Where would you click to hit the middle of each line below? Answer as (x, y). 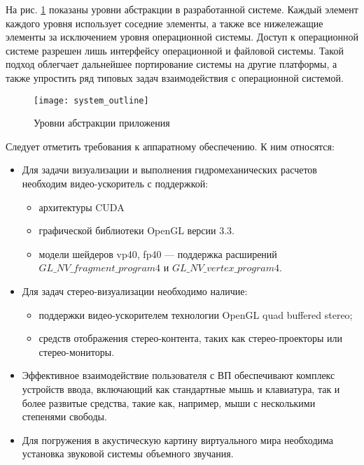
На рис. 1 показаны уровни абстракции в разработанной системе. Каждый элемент (182, 9)
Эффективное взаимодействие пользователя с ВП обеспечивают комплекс (178, 375)
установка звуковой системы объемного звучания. (128, 453)
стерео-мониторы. (77, 351)
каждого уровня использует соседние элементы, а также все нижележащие (164, 23)
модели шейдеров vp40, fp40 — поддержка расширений (158, 253)
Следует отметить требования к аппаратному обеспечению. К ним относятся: (170, 146)
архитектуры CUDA (82, 207)
